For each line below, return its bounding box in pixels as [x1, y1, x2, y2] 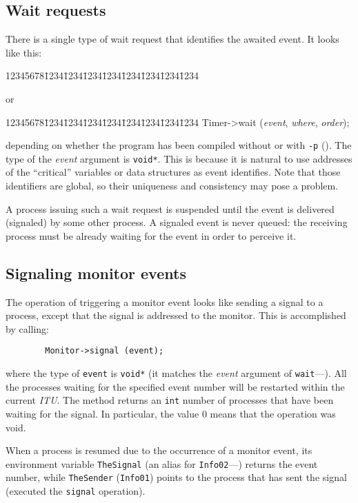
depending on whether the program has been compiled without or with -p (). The [6, 138, 352, 152]
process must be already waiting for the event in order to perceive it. [6, 228, 297, 243]
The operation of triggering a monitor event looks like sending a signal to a [6, 294, 324, 309]
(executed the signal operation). [6, 484, 146, 498]
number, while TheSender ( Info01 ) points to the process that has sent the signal [6, 470, 347, 484]
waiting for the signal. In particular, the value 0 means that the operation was [6, 407, 336, 420]
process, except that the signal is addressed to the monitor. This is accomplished [6, 308, 346, 322]
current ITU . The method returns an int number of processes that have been [6, 393, 334, 407]
